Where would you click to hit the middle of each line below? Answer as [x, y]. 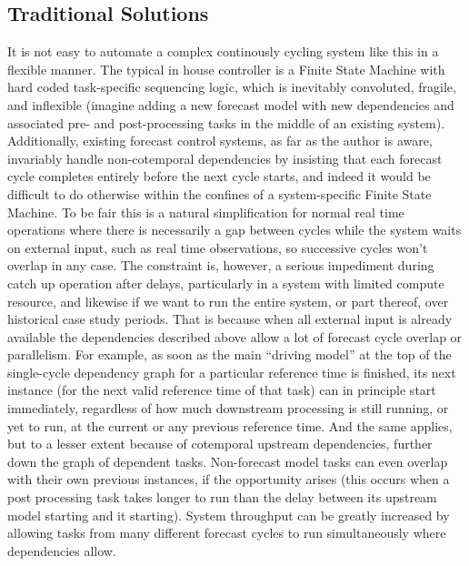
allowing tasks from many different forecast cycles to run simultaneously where [227, 533]
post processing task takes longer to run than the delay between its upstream [222, 497]
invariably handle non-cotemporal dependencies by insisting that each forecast [225, 158]
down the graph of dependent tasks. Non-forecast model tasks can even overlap [228, 461]
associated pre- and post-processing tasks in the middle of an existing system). [226, 122]
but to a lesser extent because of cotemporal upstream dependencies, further [220, 444]
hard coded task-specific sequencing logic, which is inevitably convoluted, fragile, [232, 87]
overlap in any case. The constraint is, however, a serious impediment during [221, 265]
